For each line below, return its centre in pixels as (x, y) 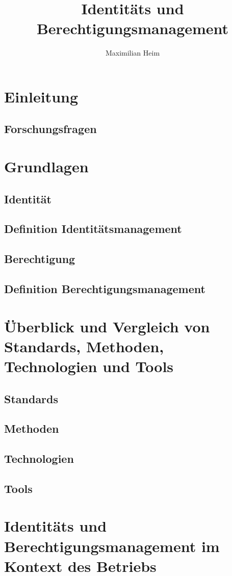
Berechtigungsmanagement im (112, 546)
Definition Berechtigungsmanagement (105, 288)
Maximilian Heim (133, 53)
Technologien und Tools (89, 366)
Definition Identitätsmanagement (93, 229)
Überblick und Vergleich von (107, 326)
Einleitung (41, 96)
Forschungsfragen (50, 129)
